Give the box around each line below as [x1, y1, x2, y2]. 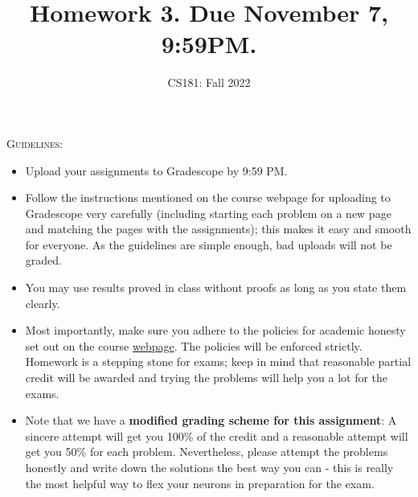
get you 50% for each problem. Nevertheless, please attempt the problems [25, 443, 388, 460]
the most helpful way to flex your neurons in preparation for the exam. [25, 474, 375, 491]
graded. [25, 252, 62, 269]
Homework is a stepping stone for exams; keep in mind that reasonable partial [25, 353, 412, 370]
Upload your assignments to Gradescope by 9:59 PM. [25, 162, 288, 179]
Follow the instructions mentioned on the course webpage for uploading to [25, 189, 391, 206]
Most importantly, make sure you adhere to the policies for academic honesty [25, 322, 406, 339]
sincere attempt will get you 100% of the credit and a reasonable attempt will [25, 427, 408, 444]
